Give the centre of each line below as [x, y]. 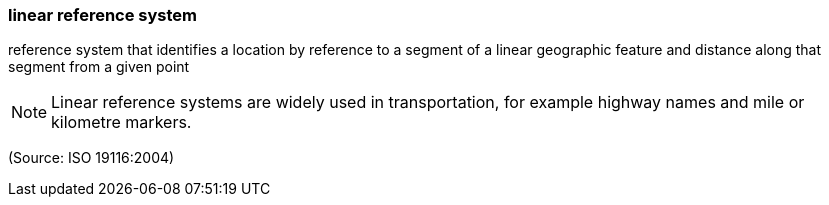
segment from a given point [99, 67]
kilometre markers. [121, 122]
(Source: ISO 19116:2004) [91, 158]
